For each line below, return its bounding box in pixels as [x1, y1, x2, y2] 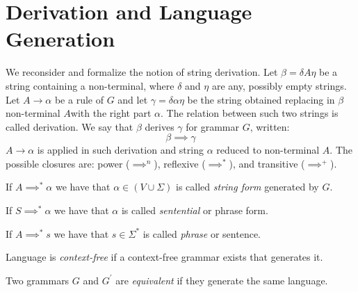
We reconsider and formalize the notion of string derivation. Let [6, 65, 278, 79]
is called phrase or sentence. [143, 226, 261, 241]
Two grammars [6, 273, 70, 287]
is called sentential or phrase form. [121, 203, 268, 218]
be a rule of [54, 92, 104, 106]
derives [145, 119, 174, 133]
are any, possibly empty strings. [211, 78, 347, 92]
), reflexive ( [154, 156, 206, 170]
